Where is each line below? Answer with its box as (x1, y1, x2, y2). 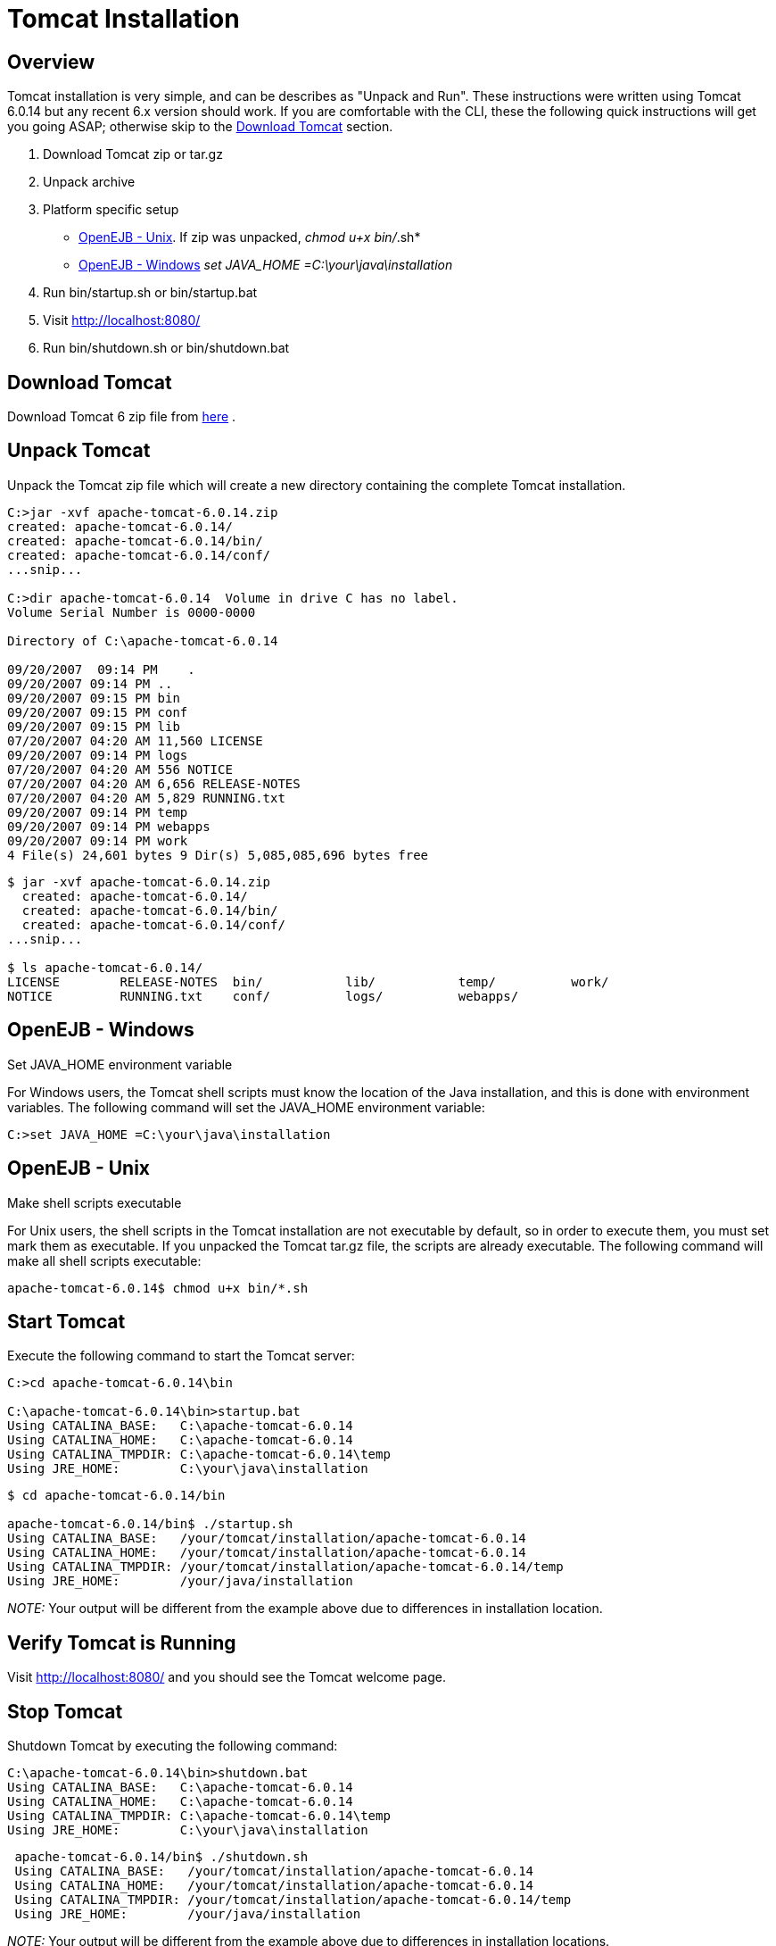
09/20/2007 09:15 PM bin (7, 690, 180, 705)
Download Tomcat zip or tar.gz (43, 146, 223, 162)
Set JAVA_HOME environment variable (7, 1056, 233, 1072)
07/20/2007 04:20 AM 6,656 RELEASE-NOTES (7, 776, 301, 791)
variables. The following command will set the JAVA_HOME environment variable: (7, 1099, 485, 1115)
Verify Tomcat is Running (7, 1631, 236, 1654)
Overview (7, 50, 95, 73)
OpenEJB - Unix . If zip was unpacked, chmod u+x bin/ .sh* (78, 229, 421, 245)
